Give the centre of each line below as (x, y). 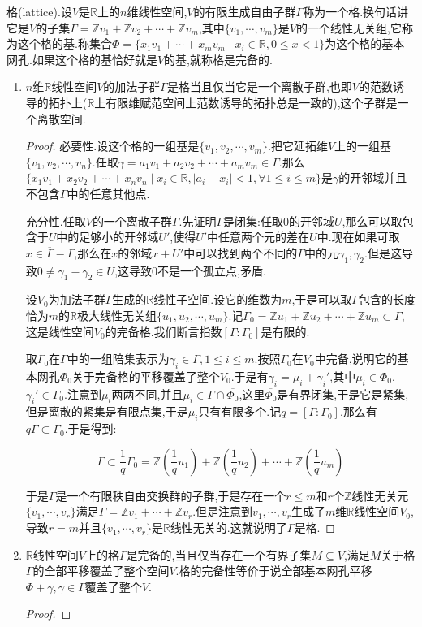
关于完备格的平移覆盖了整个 (146, 376)
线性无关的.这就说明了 (228, 528)
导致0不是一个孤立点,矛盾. (198, 270)
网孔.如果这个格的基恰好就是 (82, 59)
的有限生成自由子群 (245, 11)
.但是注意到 (223, 511)
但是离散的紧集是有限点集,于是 (107, 411)
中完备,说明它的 (356, 359)
